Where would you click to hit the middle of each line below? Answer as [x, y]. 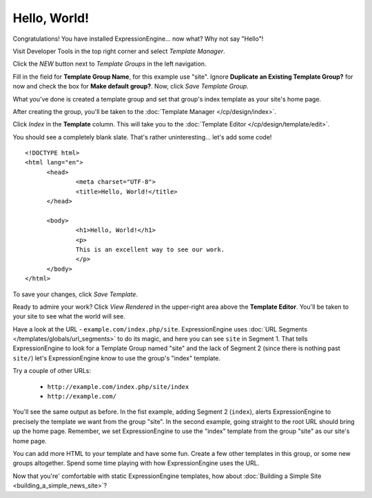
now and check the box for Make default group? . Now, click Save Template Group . [131, 86]
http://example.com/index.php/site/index [118, 386]
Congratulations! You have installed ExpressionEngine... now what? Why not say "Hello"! [138, 39]
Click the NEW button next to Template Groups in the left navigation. [110, 64]
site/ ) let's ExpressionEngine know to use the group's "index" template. [116, 358]
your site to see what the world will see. [69, 316]
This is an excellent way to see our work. [151, 249]
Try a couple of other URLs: [52, 371]
